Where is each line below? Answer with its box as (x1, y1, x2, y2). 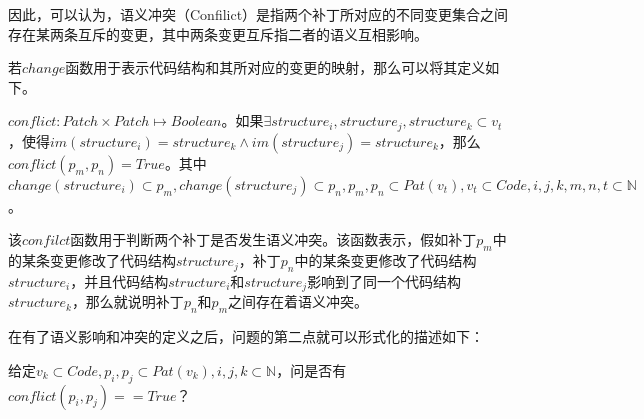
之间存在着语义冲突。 (228, 291, 369, 312)
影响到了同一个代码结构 (307, 271, 462, 292)
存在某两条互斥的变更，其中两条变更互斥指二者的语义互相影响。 (8, 23, 428, 44)
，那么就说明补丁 (71, 291, 184, 312)
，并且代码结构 (70, 271, 169, 292)
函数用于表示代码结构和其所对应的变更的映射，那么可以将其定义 (65, 57, 486, 78)
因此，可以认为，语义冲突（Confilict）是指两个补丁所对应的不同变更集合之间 (8, 4, 509, 24)
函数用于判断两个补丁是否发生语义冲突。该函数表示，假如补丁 (70, 229, 477, 250)
